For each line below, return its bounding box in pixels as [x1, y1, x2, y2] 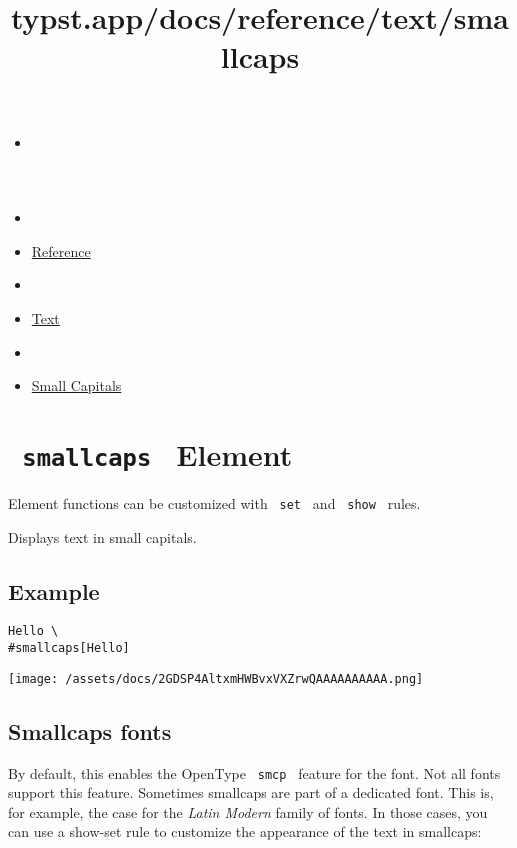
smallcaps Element [22, 433, 293, 474]
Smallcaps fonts [8, 715, 172, 746]
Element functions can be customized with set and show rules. [8, 492, 421, 513]
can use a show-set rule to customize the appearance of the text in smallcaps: [8, 821, 482, 842]
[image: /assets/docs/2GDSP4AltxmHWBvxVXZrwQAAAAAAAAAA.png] [8, 671, 424, 686]
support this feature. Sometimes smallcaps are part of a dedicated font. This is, [8, 782, 494, 803]
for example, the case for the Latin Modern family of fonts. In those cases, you [8, 801, 488, 822]
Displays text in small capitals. [8, 526, 197, 547]
